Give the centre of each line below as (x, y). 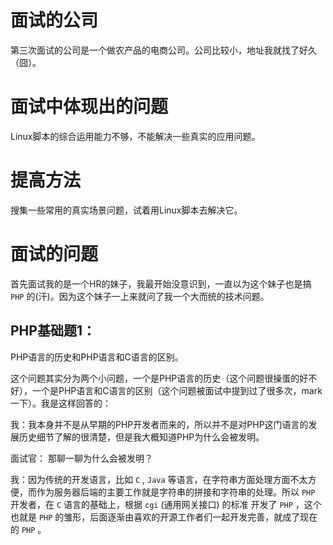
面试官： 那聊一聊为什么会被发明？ (81, 458)
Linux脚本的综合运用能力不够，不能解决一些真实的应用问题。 (135, 136)
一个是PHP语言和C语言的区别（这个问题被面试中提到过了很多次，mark (177, 390)
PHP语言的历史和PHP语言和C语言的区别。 (97, 357)
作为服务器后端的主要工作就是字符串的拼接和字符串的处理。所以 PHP (176, 492)
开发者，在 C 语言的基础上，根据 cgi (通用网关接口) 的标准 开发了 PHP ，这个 (166, 504)
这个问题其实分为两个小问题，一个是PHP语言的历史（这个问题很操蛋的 (155, 378)
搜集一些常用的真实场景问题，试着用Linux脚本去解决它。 (126, 210)
